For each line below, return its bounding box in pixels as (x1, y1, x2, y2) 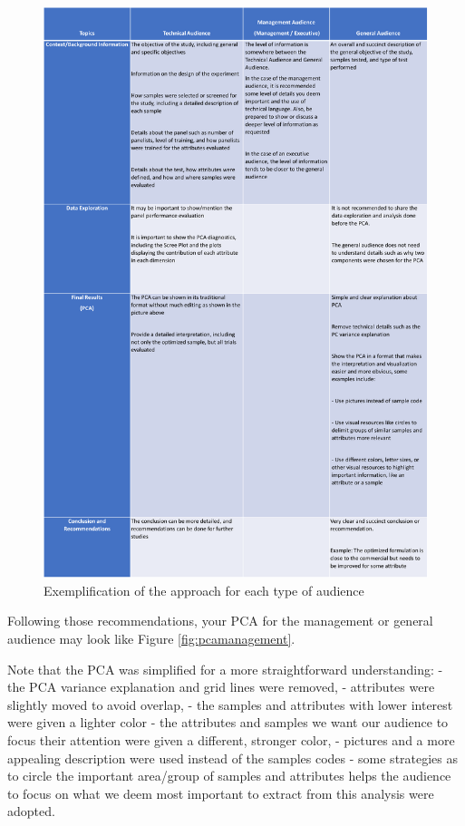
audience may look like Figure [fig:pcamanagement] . (7, 629, 295, 648)
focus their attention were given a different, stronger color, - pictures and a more (7, 730, 455, 749)
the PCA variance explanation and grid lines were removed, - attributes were (7, 677, 435, 696)
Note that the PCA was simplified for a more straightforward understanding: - (7, 659, 443, 678)
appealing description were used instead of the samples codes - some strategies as (7, 748, 459, 767)
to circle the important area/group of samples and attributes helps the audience (7, 766, 451, 785)
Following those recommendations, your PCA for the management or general (7, 611, 433, 630)
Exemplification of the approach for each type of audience (44, 580, 364, 599)
